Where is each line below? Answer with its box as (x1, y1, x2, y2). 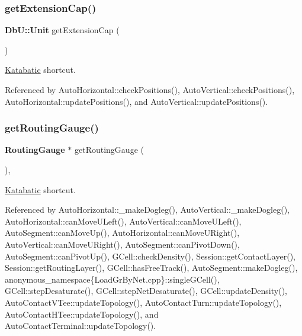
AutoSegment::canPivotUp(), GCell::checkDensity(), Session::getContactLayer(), (5, 249, 295, 262)
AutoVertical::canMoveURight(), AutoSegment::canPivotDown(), (5, 238, 240, 250)
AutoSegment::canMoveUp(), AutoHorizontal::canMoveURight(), (5, 226, 240, 239)
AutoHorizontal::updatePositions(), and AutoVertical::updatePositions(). (5, 95, 268, 107)
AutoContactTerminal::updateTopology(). (5, 319, 156, 332)
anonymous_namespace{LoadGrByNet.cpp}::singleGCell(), (5, 273, 220, 285)
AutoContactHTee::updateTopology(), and (5, 308, 159, 320)
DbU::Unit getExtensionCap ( (5, 24, 120, 36)
